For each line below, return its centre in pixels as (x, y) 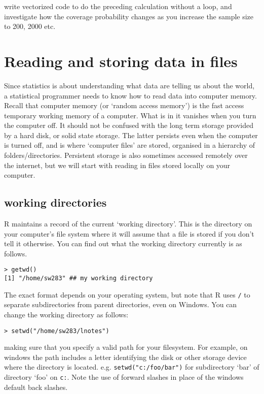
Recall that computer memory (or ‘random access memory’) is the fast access (124, 105)
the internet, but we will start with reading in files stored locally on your (117, 165)
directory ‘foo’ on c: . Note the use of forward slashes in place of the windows (124, 377)
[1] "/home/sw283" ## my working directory (79, 278)
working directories (55, 202)
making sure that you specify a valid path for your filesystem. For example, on (126, 347)
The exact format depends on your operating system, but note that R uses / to (127, 294)
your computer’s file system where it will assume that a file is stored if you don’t (129, 233)
